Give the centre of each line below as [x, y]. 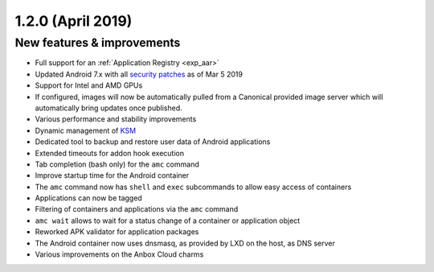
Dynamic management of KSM [86, 130]
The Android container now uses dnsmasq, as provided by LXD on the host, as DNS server [185, 243]
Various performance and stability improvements [116, 119]
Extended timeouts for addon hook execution [110, 153]
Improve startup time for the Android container [112, 175]
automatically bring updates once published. [108, 108]
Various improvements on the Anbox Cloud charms [119, 254]
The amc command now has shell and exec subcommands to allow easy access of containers [193, 187]
